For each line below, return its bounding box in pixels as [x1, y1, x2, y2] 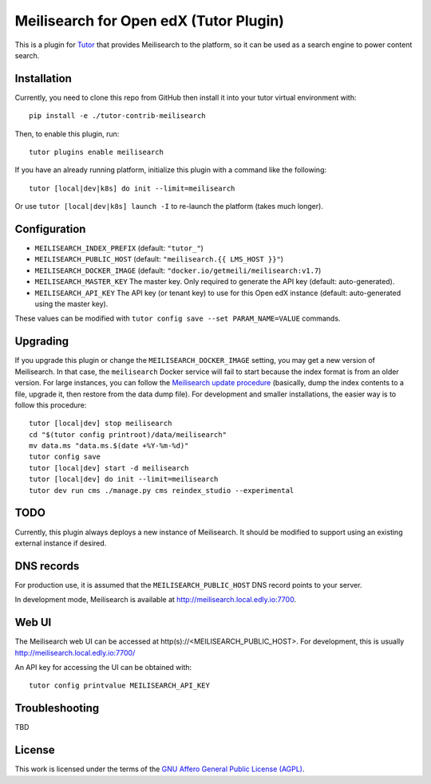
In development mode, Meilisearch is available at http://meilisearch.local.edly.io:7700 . [14, 595, 297, 605]
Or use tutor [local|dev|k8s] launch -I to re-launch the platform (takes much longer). [14, 202, 323, 211]
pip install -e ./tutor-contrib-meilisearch [29, 112, 207, 120]
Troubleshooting [14, 702, 100, 715]
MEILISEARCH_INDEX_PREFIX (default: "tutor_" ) [34, 243, 204, 253]
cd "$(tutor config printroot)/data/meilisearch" [29, 430, 227, 439]
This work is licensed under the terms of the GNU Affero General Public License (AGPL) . [14, 764, 305, 774]
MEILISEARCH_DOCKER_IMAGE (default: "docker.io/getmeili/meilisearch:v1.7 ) [34, 266, 322, 275]
